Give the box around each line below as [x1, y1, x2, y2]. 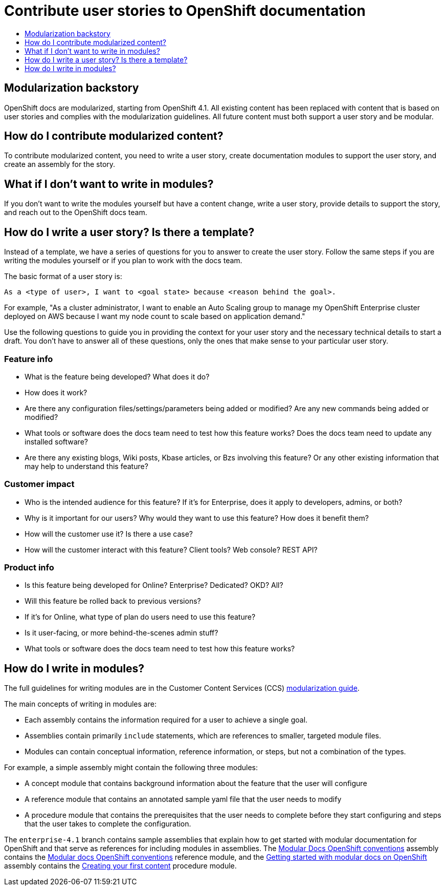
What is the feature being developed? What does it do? [25, 372, 210, 381]
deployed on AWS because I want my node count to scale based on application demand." [4, 312, 305, 321]
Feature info [4, 353, 53, 364]
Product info [4, 562, 54, 573]
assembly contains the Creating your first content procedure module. [4, 861, 237, 871]
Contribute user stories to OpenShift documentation [4, 2, 366, 19]
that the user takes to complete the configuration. [25, 819, 191, 829]
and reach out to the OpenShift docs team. [4, 208, 147, 217]
